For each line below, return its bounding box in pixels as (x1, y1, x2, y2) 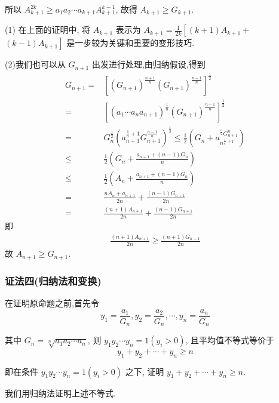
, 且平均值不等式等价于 (185, 334, 274, 346)
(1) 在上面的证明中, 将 (5, 23, 91, 36)
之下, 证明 (125, 365, 164, 377)
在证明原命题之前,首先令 (5, 296, 99, 309)
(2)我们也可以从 (5, 58, 66, 70)
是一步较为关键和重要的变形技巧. (66, 36, 195, 49)
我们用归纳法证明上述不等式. (5, 386, 116, 399)
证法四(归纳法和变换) (5, 273, 102, 288)
